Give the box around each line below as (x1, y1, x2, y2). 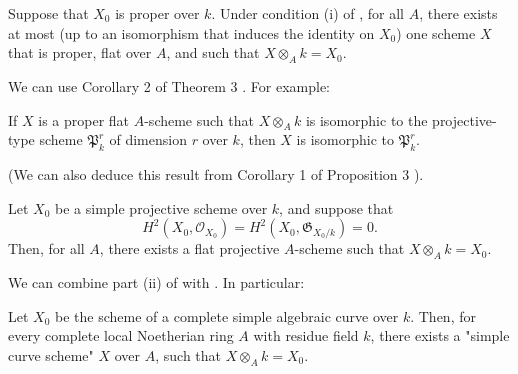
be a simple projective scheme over (55, 197, 268, 218)
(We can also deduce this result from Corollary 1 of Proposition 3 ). (8, 164, 424, 185)
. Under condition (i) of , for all (211, 3, 404, 23)
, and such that (166, 42, 260, 63)
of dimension (109, 129, 187, 150)
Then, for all (8, 238, 85, 259)
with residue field (253, 325, 359, 346)
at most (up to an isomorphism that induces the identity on (8, 22, 375, 43)
